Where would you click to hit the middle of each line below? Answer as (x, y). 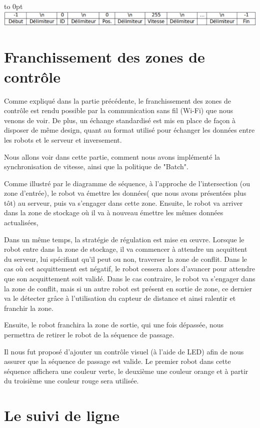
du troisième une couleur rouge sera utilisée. (71, 381)
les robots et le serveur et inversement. (63, 139)
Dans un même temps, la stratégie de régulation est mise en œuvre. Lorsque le (124, 239)
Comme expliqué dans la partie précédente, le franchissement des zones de (117, 100)
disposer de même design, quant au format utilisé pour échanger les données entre (129, 130)
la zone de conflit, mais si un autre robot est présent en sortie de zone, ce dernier (128, 288)
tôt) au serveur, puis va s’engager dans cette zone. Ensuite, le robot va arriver (123, 202)
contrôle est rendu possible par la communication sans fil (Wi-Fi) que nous (119, 110)
